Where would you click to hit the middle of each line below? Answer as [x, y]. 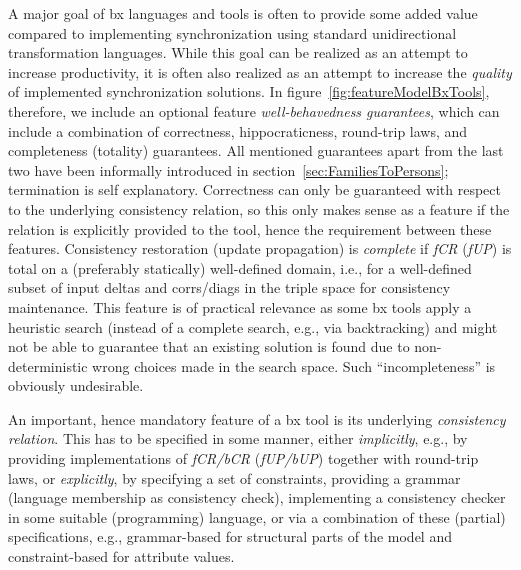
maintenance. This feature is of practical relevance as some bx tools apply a [240, 306]
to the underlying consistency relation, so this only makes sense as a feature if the [259, 208]
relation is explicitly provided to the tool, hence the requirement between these [250, 228]
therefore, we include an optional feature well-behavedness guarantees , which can [254, 110]
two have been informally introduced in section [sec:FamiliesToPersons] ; [228, 169]
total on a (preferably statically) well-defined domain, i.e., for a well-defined [240, 267]
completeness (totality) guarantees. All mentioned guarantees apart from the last [256, 150]
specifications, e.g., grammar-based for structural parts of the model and [230, 536]
